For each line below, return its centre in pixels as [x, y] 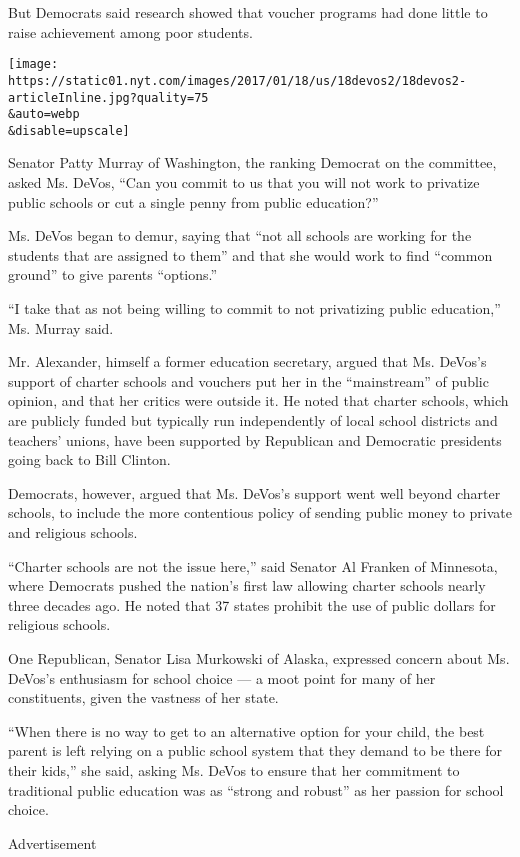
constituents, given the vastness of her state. [143, 697]
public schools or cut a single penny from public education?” [193, 201]
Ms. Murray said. [61, 327]
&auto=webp [44, 114]
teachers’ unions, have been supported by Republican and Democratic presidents [255, 439]
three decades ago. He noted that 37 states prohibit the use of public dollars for [252, 604]
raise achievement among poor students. [130, 31]
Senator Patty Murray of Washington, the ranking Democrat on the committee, [252, 162]
